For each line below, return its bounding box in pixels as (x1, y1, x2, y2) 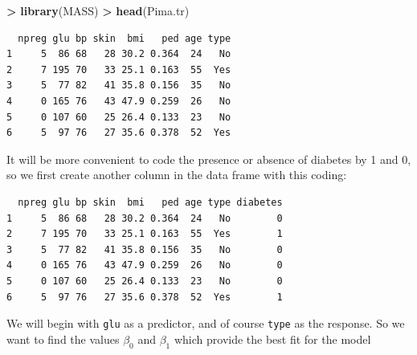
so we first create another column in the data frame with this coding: (6, 166, 347, 183)
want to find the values (6, 330, 120, 347)
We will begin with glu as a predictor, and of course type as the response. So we (6, 315, 405, 332)
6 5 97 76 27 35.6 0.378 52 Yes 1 (6, 291, 283, 303)
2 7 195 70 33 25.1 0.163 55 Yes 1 (6, 228, 283, 240)
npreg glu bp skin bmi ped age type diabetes (18, 196, 283, 208)
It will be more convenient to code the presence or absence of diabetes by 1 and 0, (6, 150, 411, 167)
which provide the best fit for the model (174, 330, 371, 347)
